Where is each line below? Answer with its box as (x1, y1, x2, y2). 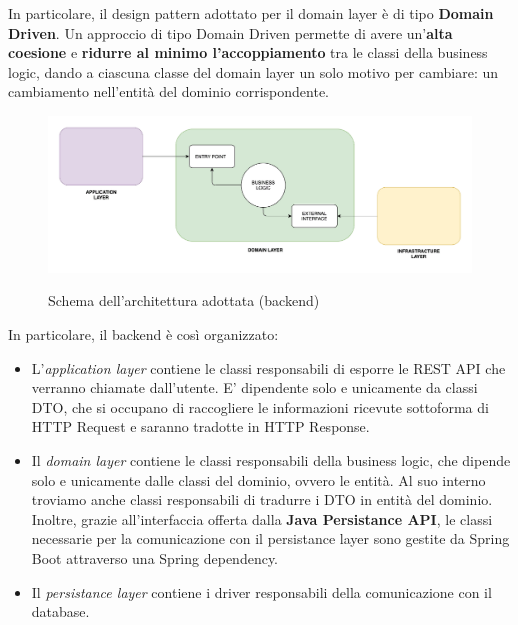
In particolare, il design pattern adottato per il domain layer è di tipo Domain (8, 3, 494, 23)
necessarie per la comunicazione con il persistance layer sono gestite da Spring (31, 528, 510, 549)
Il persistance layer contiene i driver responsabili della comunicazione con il (31, 581, 492, 602)
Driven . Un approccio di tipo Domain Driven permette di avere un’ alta (8, 22, 453, 43)
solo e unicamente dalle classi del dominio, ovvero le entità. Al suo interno (31, 469, 486, 490)
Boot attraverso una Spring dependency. (31, 548, 278, 569)
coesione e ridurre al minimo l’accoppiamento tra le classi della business (8, 42, 488, 63)
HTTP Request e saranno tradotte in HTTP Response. (31, 416, 370, 437)
